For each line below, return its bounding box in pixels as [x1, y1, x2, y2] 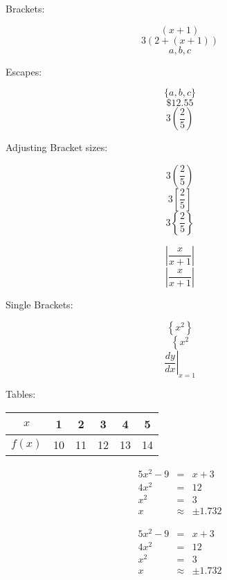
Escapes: [6, 64, 42, 78]
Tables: [6, 387, 36, 401]
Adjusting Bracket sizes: [6, 140, 108, 155]
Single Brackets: [6, 297, 73, 311]
